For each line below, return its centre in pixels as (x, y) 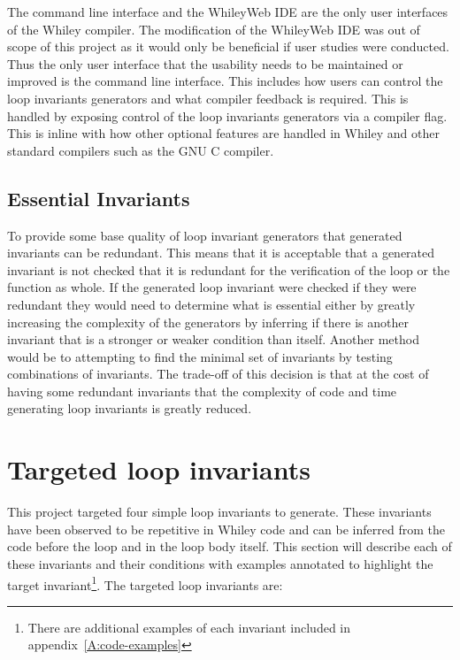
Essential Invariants (99, 198)
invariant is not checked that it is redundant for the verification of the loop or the (229, 269)
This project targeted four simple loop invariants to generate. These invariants (219, 512)
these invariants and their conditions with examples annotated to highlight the (220, 563)
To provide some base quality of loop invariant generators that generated (205, 235)
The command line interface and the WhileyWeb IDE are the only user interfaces (228, 12)
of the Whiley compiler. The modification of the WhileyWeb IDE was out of (214, 29)
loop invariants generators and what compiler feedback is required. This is (208, 98)
